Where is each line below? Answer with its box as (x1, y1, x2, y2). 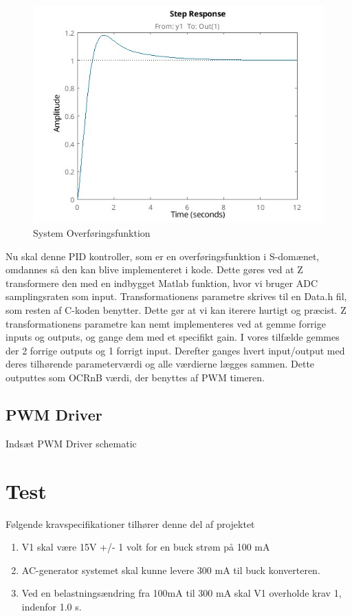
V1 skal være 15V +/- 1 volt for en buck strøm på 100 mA (21, 540, 270, 554)
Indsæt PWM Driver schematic (5, 436, 137, 450)
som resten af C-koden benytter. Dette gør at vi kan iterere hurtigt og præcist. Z (5, 303, 346, 317)
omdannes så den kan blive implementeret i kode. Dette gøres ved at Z (5, 262, 303, 277)
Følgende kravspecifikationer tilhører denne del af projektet (5, 516, 255, 531)
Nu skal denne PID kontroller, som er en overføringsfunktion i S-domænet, (5, 248, 320, 263)
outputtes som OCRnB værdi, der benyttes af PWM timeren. (5, 370, 265, 384)
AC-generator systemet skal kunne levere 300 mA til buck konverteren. (21, 562, 320, 577)
